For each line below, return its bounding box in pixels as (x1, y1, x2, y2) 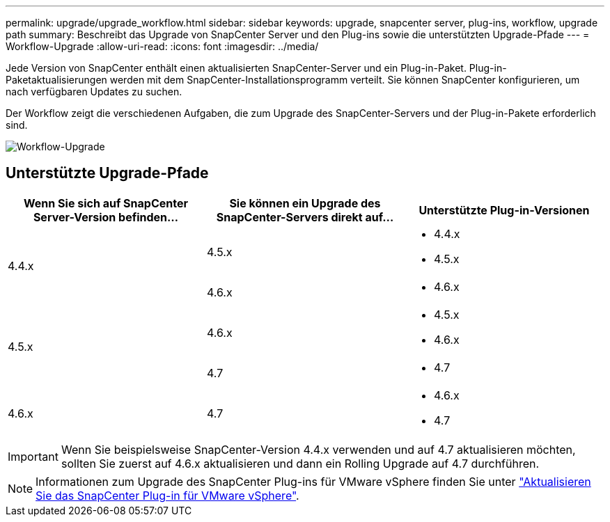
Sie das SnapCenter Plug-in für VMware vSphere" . (36, 488, 299, 503)
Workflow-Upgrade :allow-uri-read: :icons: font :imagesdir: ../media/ (6, 40, 319, 52)
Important (8, 449, 58, 464)
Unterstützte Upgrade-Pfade (6, 164, 209, 182)
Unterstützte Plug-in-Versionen (419, 203, 590, 217)
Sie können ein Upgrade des (229, 196, 381, 210)
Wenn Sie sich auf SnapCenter (24, 196, 188, 210)
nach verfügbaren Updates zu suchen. (6, 86, 182, 97)
